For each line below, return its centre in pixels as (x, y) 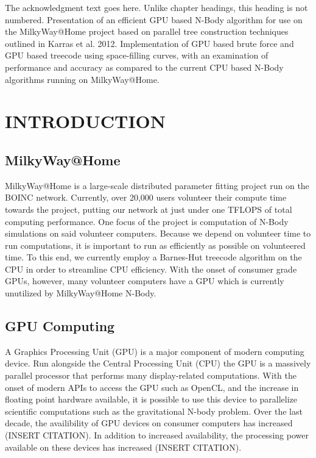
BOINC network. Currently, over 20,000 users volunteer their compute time (146, 197)
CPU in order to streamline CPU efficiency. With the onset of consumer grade (151, 269)
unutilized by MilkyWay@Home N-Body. (81, 293)
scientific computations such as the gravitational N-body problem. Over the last (154, 411)
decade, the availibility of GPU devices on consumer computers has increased (149, 423)
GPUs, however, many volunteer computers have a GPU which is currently (145, 281)
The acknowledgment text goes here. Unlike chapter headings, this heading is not (156, 7)
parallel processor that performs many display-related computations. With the (151, 375)
